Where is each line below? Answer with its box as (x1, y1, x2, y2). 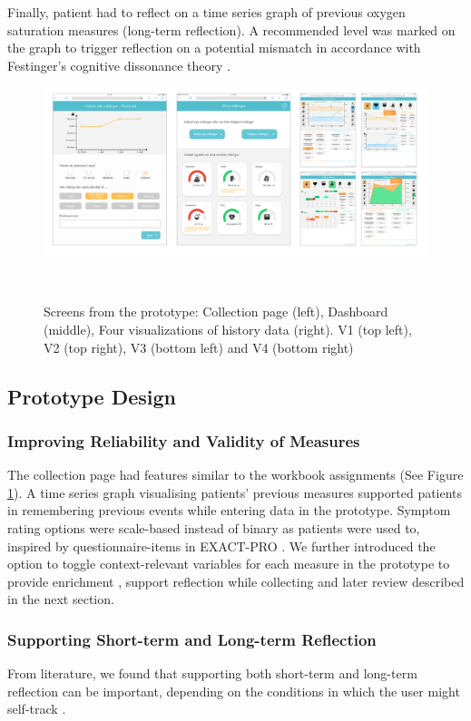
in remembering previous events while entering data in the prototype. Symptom (7, 501, 451, 520)
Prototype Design (7, 382, 176, 410)
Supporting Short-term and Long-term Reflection (7, 628, 377, 650)
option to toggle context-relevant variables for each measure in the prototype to (7, 554, 450, 573)
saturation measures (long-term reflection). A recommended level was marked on (7, 20, 456, 39)
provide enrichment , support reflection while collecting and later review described (7, 571, 465, 590)
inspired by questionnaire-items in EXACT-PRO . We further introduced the (7, 536, 436, 555)
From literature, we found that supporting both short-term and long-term (7, 664, 417, 683)
